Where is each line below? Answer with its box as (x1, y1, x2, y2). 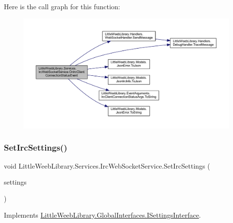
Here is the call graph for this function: (4, 1, 120, 11)
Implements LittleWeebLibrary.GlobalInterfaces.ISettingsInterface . (4, 209, 201, 220)
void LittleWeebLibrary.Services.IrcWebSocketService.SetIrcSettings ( (4, 160, 210, 171)
